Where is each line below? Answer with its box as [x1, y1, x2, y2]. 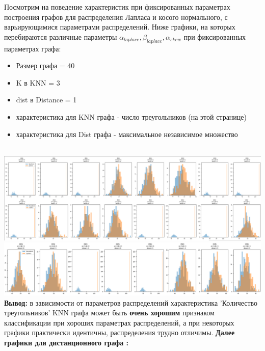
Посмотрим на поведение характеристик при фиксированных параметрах [4, 2, 230, 12]
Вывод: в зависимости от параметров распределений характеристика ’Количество [4, 297, 258, 308]
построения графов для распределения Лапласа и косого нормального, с [4, 11, 228, 22]
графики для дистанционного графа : [4, 337, 129, 348]
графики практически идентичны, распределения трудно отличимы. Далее [4, 327, 235, 338]
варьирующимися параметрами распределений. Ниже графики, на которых [4, 21, 235, 32]
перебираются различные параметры [4, 31, 117, 42]
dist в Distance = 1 [16, 94, 77, 105]
